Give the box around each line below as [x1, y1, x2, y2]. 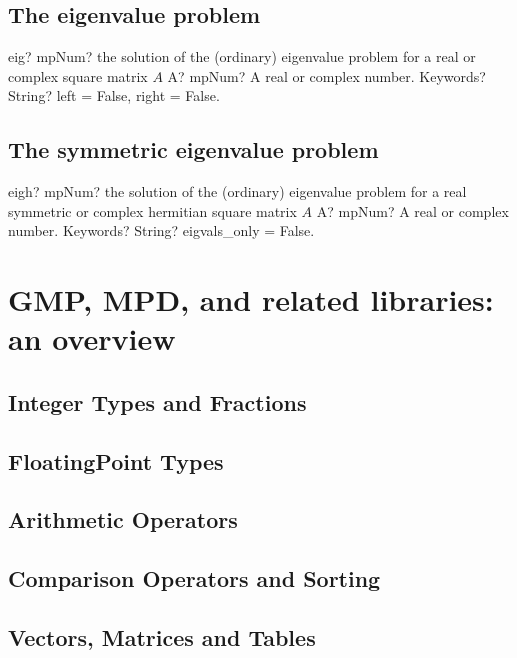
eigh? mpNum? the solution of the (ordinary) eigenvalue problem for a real [8, 181, 467, 202]
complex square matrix [8, 65, 148, 86]
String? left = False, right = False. [8, 85, 220, 106]
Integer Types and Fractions [8, 386, 307, 417]
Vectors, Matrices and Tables [8, 622, 316, 653]
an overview [8, 318, 176, 359]
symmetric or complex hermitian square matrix [8, 200, 297, 221]
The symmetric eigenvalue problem [8, 134, 379, 165]
